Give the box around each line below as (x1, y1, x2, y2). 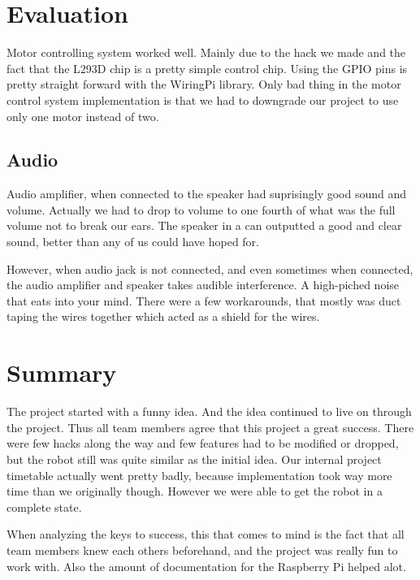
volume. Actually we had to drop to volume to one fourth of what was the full (6, 201, 396, 218)
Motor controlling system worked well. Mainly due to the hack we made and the (6, 44, 406, 61)
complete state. (6, 498, 82, 515)
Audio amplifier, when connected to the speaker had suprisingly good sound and (6, 185, 407, 202)
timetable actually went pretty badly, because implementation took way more (6, 466, 392, 483)
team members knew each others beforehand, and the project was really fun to (6, 541, 398, 558)
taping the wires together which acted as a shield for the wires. (6, 308, 320, 325)
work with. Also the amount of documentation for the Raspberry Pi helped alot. (6, 557, 406, 574)
